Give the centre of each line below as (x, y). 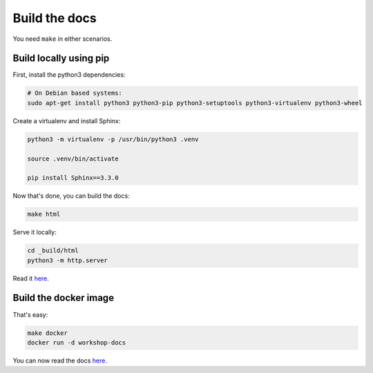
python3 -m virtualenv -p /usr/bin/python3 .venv (113, 139)
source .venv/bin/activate (73, 158)
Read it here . (31, 278)
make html (44, 214)
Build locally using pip (61, 58)
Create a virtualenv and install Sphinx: (67, 120)
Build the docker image (63, 298)
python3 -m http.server (68, 260)
